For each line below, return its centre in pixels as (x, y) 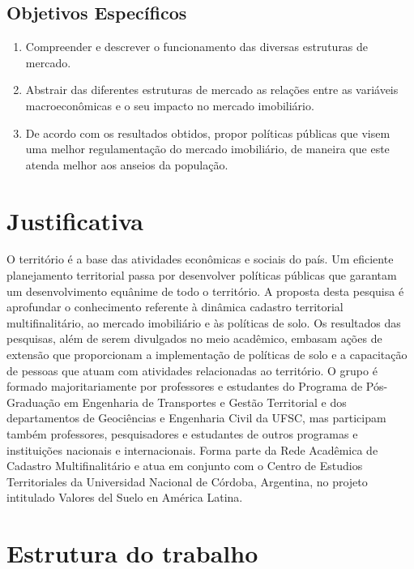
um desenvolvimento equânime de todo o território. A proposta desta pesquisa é (205, 291)
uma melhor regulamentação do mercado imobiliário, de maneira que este (207, 149)
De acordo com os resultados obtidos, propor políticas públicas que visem (208, 133)
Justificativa (75, 220)
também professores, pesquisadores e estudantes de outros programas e (182, 434)
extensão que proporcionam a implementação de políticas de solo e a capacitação (207, 355)
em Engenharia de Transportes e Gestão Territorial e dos (205, 402)
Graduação (34, 402)
